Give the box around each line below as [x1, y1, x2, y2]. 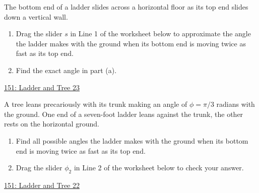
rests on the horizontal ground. [4, 118, 99, 129]
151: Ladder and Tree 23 [4, 82, 80, 92]
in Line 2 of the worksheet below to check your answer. [74, 162, 244, 173]
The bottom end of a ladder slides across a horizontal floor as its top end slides [4, 2, 248, 12]
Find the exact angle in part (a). [16, 65, 117, 75]
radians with [216, 99, 255, 109]
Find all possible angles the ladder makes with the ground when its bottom [16, 135, 248, 146]
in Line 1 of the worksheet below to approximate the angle [70, 28, 251, 39]
